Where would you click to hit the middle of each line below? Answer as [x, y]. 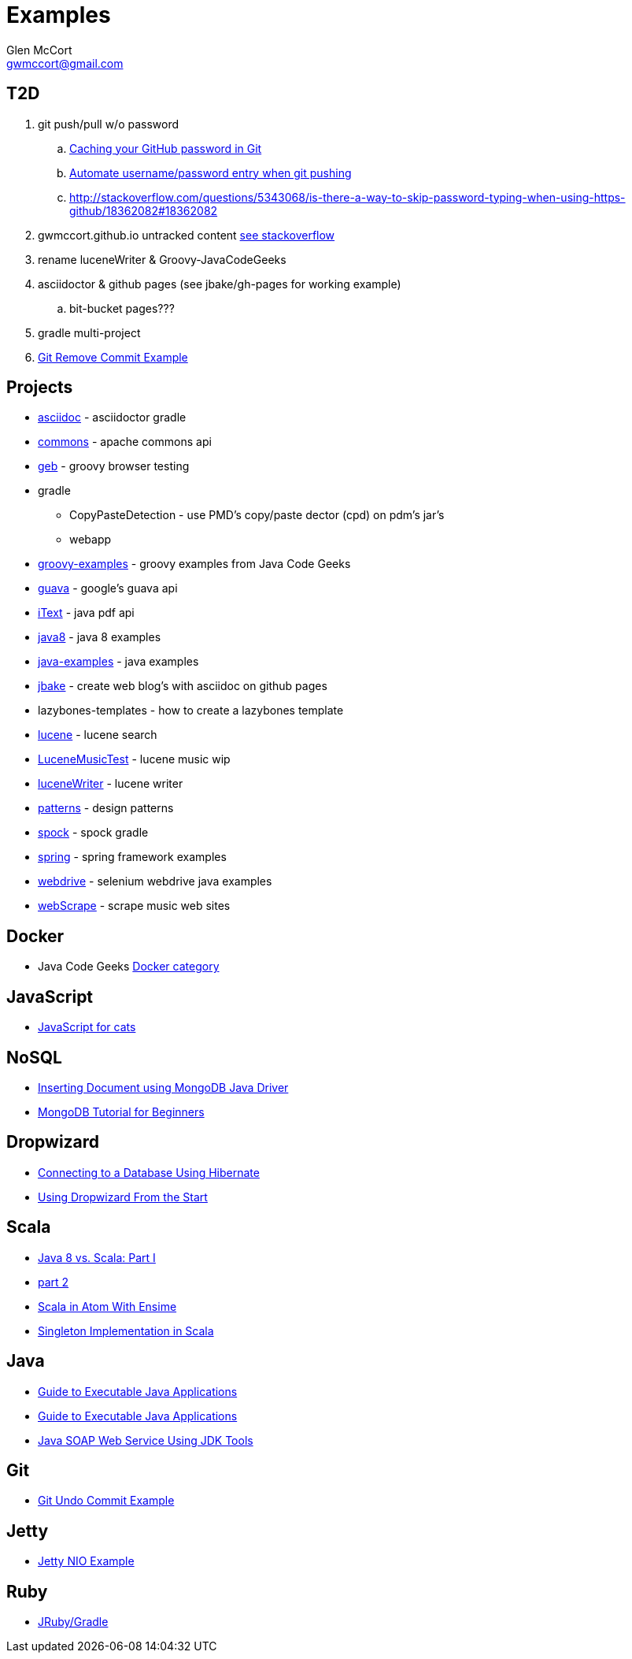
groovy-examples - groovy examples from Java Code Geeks [194, 564]
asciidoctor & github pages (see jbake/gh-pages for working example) [220, 284]
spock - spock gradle [93, 833]
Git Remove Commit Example [113, 357]
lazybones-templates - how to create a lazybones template [191, 711]
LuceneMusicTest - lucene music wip [134, 759]
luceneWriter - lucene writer [111, 784]
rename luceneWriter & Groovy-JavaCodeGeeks [162, 259]
